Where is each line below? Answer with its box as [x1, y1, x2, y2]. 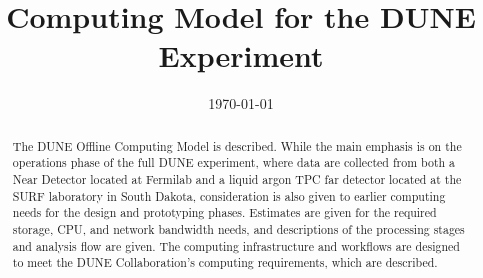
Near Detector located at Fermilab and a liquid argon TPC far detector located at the [12, 171, 462, 188]
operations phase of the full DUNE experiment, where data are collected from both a [12, 154, 456, 171]
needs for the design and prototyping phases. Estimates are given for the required [12, 204, 437, 221]
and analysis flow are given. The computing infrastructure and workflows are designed [12, 237, 460, 254]
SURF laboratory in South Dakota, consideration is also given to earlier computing [12, 187, 446, 204]
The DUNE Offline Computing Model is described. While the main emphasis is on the [12, 137, 462, 154]
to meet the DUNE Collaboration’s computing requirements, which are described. [12, 254, 438, 271]
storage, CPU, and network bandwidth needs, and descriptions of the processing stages [12, 220, 465, 237]
